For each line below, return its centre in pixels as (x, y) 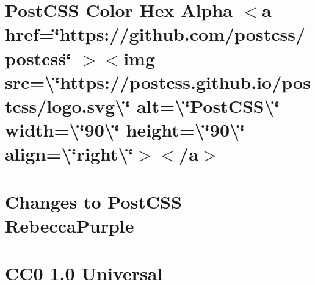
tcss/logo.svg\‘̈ (68, 105)
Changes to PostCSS (93, 201)
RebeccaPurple (70, 225)
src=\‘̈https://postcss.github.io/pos (158, 81)
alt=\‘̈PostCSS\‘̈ (208, 105)
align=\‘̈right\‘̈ (69, 153)
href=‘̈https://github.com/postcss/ (155, 34)
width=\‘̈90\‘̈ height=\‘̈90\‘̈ (125, 130)
